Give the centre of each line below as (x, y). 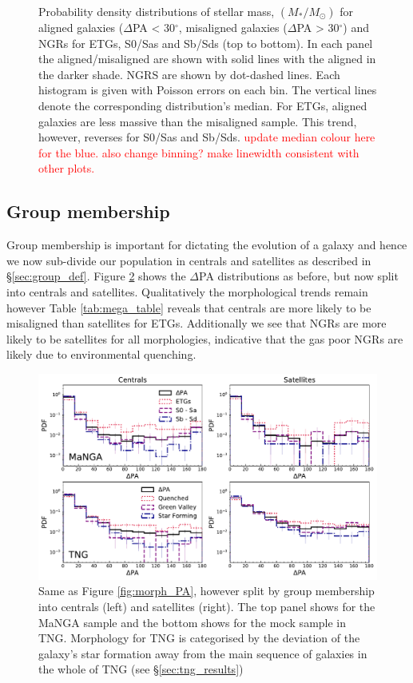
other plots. (67, 168)
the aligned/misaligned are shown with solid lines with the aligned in (207, 59)
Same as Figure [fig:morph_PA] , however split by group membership (206, 591)
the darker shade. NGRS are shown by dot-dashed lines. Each (189, 74)
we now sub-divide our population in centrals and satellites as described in (189, 260)
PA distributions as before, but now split (299, 276)
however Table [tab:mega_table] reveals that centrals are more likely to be (189, 307)
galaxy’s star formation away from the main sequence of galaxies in (203, 653)
